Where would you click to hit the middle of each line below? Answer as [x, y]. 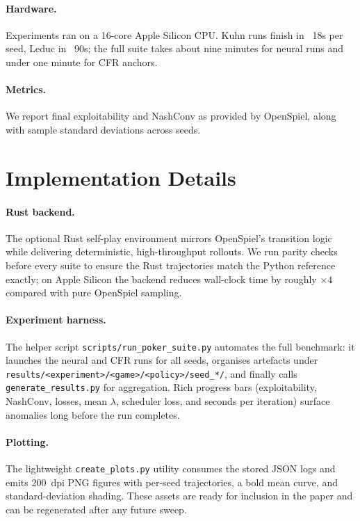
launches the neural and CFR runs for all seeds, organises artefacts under [162, 360]
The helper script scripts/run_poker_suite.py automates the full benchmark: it [180, 346]
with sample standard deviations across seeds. [103, 129]
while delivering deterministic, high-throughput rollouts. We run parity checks [172, 251]
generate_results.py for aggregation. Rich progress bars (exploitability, [161, 387]
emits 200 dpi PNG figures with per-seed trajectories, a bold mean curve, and [172, 482]
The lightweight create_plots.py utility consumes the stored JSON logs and [171, 468]
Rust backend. [40, 211]
